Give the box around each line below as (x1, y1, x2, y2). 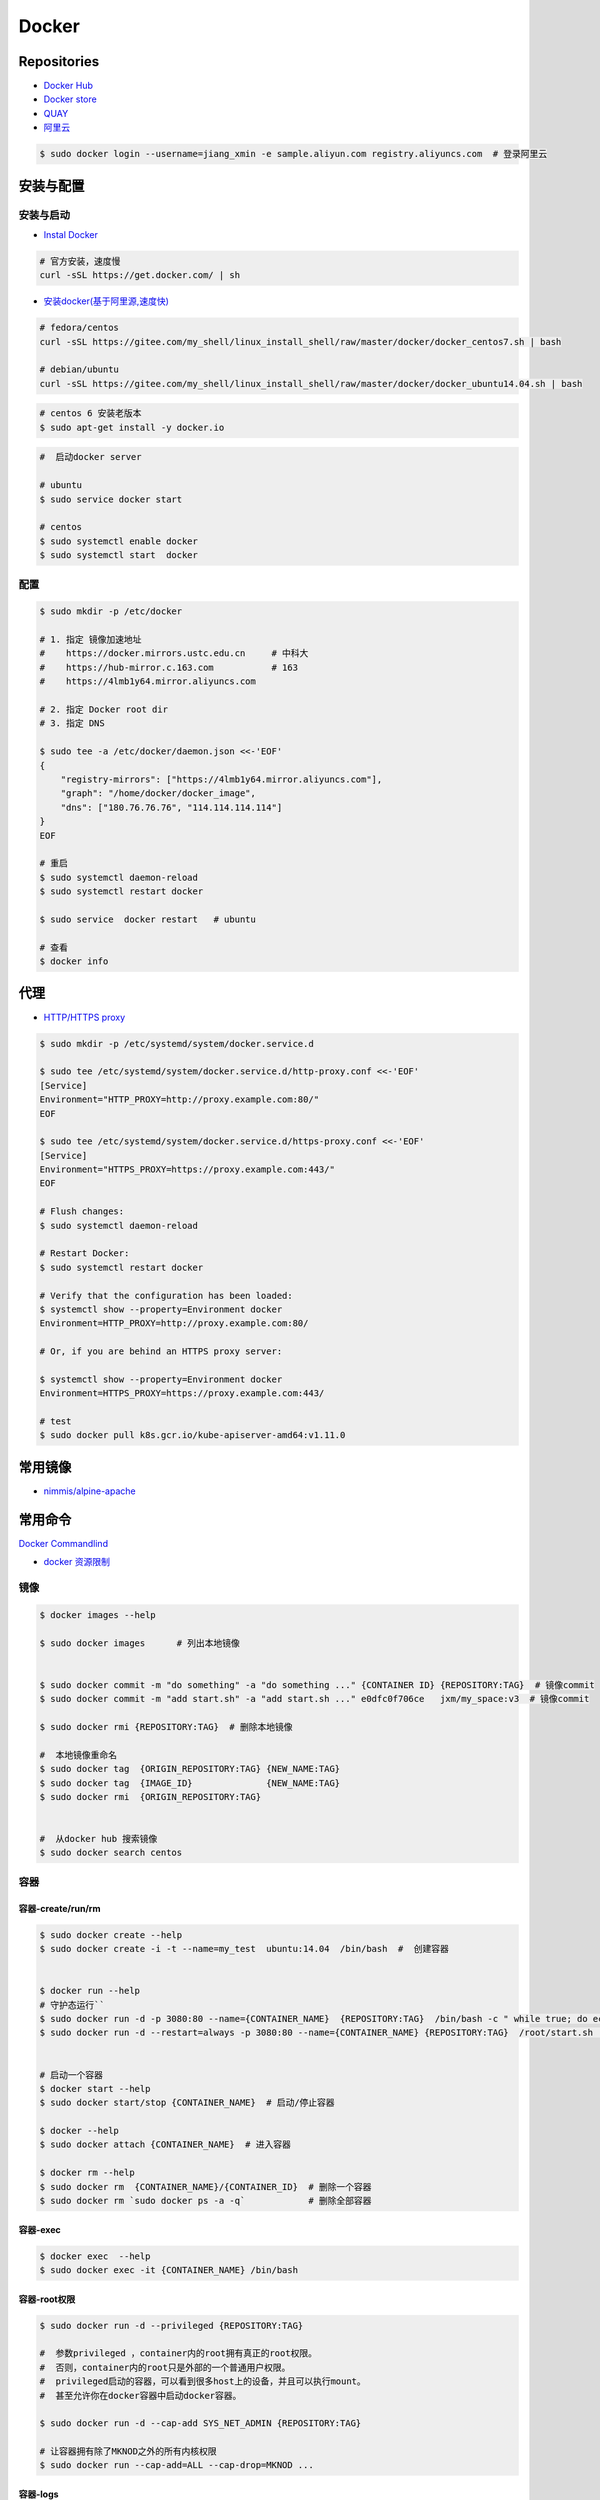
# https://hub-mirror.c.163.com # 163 (39, 661, 299, 673)
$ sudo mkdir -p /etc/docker (39, 606, 183, 617)
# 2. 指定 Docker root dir (39, 704, 169, 715)
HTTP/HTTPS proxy (43, 1011, 126, 1023)
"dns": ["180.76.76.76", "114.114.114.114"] (60, 801, 283, 813)
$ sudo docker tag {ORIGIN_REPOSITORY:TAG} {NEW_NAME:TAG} (39, 1763, 341, 1775)
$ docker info (39, 956, 109, 967)
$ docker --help (39, 2125, 120, 2137)
